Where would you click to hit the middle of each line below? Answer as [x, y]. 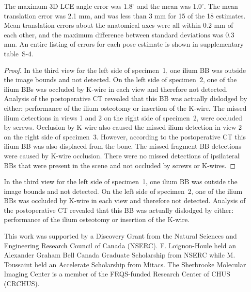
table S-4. [19, 53]
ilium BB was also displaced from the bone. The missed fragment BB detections [123, 146]
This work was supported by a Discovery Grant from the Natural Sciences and [120, 236]
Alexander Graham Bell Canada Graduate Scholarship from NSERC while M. [120, 255]
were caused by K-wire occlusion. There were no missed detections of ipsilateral [122, 155]
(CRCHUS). [22, 283]
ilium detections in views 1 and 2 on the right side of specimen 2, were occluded [123, 117]
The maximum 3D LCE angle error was [63, 6]
